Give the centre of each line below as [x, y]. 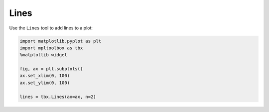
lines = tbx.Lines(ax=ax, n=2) [58, 97]
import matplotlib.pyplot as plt [61, 41]
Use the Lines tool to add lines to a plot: [51, 28]
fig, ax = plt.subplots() [51, 69]
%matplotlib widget [43, 55]
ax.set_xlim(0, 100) [45, 76]
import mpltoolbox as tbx [51, 48]
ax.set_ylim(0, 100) [45, 83]
